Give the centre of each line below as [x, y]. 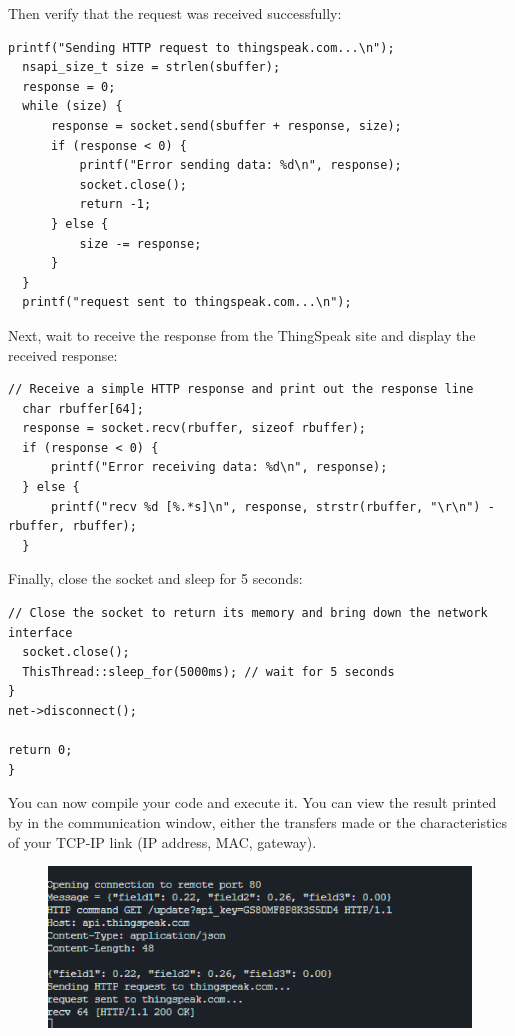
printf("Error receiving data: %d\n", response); [219, 467]
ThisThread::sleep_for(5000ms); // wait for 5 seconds [208, 671]
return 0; [40, 750]
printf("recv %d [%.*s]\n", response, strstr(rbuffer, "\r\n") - [272, 506]
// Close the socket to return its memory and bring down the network [248, 613]
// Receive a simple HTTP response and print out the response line [241, 389]
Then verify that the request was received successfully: [175, 13]
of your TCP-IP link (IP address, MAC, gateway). [162, 841]
